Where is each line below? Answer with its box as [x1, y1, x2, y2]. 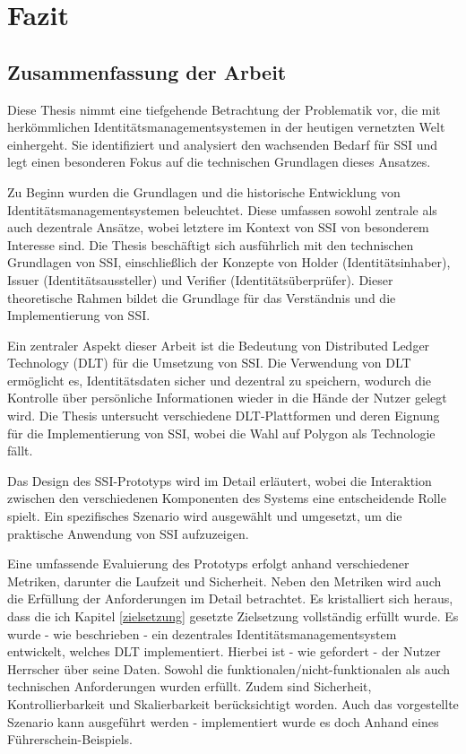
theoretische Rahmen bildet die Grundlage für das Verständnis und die [7, 288, 396, 307]
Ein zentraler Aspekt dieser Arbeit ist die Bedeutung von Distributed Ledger [7, 335, 430, 354]
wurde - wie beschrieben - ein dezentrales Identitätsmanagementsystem [7, 624, 397, 643]
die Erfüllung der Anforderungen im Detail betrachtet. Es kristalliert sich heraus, [7, 589, 453, 608]
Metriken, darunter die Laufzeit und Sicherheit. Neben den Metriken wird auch [7, 571, 442, 590]
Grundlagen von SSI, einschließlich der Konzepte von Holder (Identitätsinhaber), [7, 253, 451, 272]
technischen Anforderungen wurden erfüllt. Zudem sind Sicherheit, [7, 677, 372, 696]
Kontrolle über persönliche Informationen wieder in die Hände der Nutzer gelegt [7, 388, 447, 407]
